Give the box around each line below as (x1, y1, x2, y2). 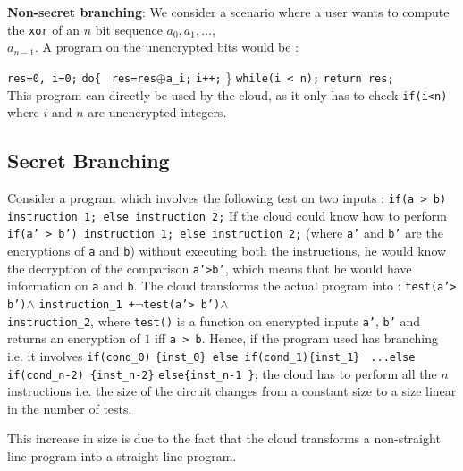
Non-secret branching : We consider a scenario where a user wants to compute (7, 3, 450, 21)
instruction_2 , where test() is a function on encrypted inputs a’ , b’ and (7, 311, 421, 330)
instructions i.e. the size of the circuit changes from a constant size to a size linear (7, 382, 457, 400)
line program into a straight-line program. (7, 446, 237, 465)
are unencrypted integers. (88, 103, 227, 122)
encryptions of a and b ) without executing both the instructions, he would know (7, 240, 447, 259)
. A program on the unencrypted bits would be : (35, 38, 299, 56)
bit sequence (95, 20, 163, 38)
